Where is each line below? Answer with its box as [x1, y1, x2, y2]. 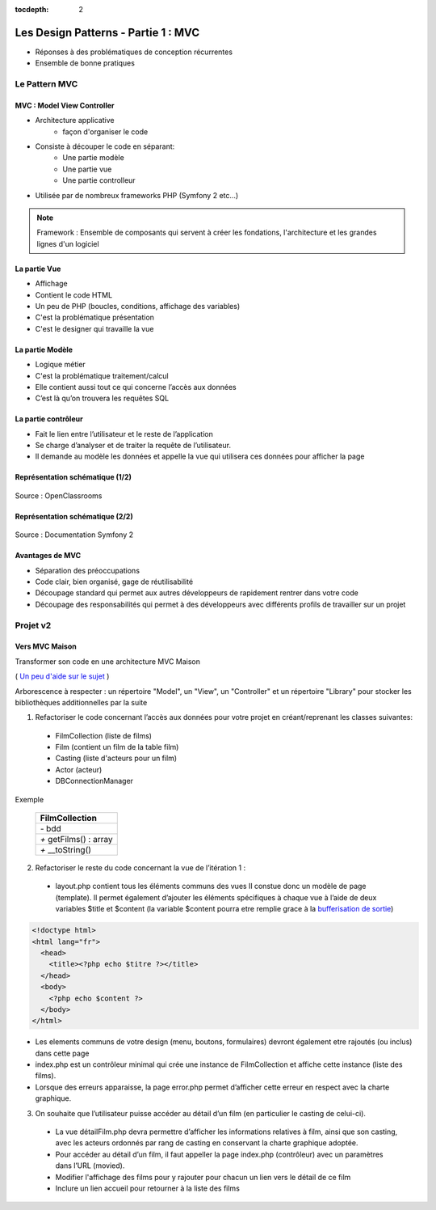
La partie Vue [15, 264, 61, 273]
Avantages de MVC [15, 551, 82, 561]
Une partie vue [62, 164, 112, 174]
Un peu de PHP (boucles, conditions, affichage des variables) [35, 301, 241, 311]
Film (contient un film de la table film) [55, 742, 179, 752]
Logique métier [35, 360, 86, 370]
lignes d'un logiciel [36, 239, 100, 248]
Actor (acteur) [55, 764, 103, 774]
